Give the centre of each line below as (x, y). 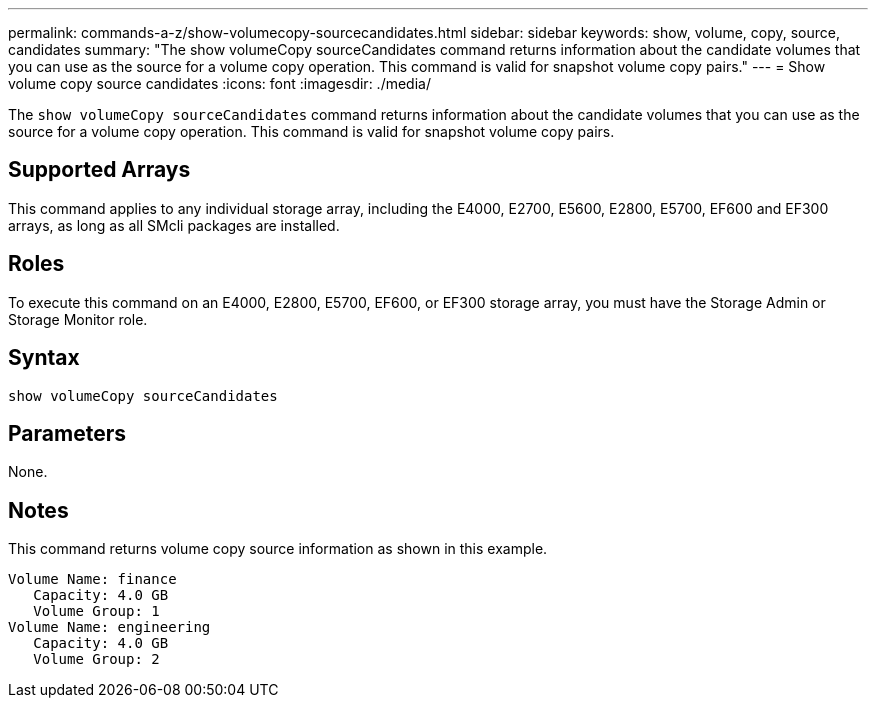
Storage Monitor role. (78, 319)
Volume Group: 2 (96, 659)
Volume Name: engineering (109, 627)
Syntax (44, 358)
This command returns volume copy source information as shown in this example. (278, 549)
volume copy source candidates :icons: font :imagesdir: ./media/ (219, 83)
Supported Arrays (99, 170)
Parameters (67, 433)
